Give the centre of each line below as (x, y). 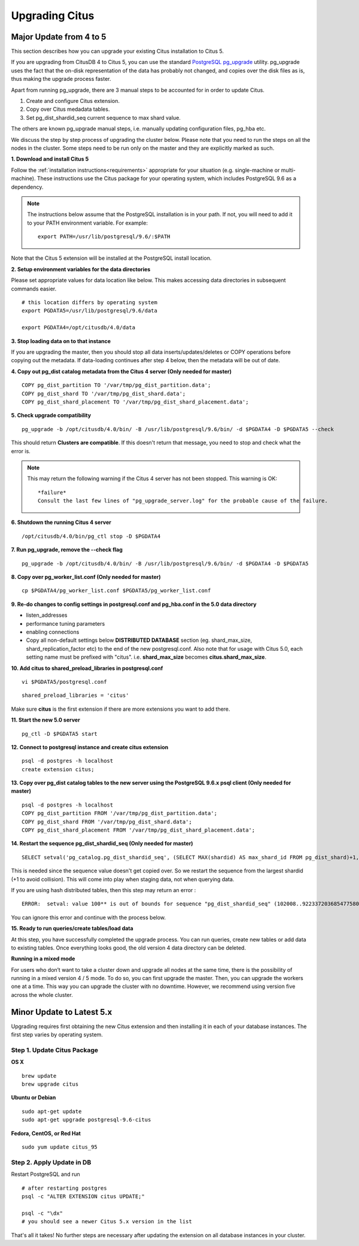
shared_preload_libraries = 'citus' (75, 695)
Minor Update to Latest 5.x (62, 1012)
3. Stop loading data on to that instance (61, 341)
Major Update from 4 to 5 (59, 37)
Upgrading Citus (53, 16)
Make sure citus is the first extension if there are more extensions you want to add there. (121, 709)
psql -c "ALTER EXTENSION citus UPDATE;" (83, 1196)
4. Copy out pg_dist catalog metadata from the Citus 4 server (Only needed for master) (121, 371)
